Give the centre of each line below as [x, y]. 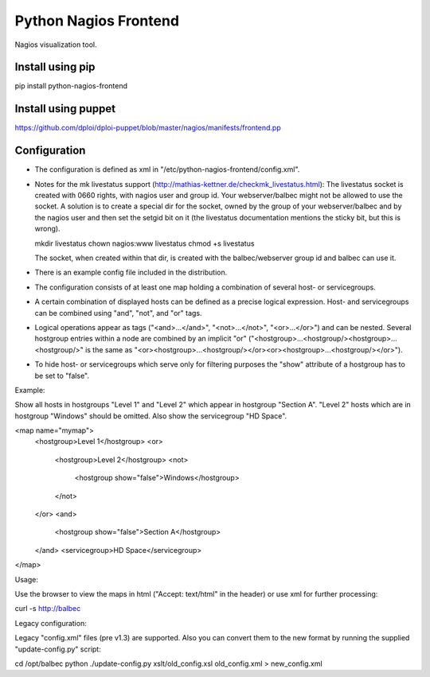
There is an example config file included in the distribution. [131, 272]
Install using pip [55, 67]
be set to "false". [62, 375]
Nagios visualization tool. [56, 45]
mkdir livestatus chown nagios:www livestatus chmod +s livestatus [145, 243]
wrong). [47, 229]
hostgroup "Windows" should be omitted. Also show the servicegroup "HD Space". [151, 416]
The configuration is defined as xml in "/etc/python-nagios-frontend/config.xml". [167, 169]
